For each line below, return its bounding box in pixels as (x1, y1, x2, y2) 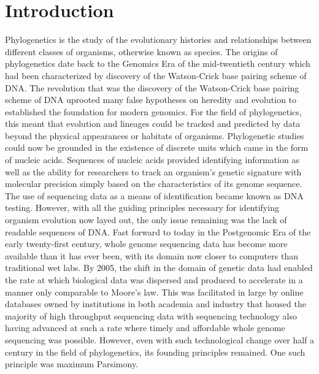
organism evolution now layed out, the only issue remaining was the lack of (5, 213, 287, 226)
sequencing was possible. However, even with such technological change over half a (5, 333, 315, 346)
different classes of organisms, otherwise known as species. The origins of (5, 45, 278, 58)
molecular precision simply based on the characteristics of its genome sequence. (5, 177, 302, 190)
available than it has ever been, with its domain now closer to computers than (5, 249, 298, 262)
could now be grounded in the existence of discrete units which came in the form (5, 141, 309, 154)
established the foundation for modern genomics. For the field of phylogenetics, (5, 105, 302, 118)
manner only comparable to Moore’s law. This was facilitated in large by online (5, 285, 304, 298)
